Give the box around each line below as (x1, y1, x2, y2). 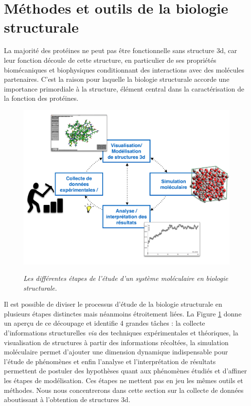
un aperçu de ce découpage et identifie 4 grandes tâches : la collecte (4, 318, 205, 328)
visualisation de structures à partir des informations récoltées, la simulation (4, 337, 229, 347)
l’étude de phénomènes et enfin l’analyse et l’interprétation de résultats (4, 356, 216, 366)
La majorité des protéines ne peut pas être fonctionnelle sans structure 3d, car (4, 45, 237, 55)
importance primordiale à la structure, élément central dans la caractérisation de (4, 83, 245, 93)
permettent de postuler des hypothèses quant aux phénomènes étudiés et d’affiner (4, 366, 247, 376)
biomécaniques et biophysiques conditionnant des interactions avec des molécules (4, 64, 245, 74)
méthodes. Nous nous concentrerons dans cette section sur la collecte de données (4, 385, 244, 395)
